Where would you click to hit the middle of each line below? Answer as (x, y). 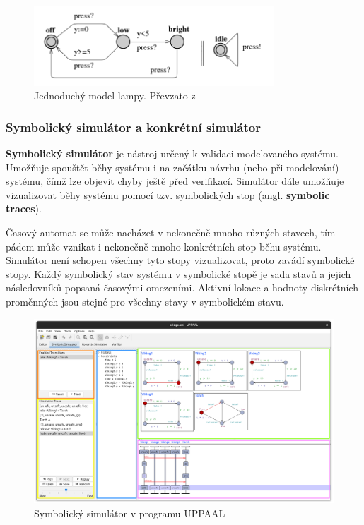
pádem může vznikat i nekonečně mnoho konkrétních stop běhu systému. (164, 246)
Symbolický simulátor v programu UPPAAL (130, 513)
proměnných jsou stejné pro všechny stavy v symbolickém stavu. (145, 302)
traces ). (24, 209)
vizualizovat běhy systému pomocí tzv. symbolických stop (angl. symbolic (168, 194)
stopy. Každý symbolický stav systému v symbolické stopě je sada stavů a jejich (178, 273)
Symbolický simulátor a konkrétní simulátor (133, 127)
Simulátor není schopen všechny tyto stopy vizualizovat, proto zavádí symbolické (180, 260)
